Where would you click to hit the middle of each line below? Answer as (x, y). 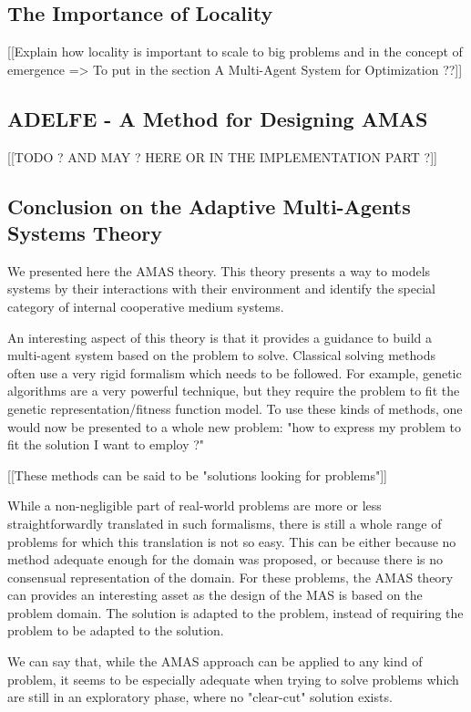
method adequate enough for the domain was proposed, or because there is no (225, 559)
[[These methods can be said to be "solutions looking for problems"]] (198, 475)
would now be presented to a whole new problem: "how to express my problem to (234, 426)
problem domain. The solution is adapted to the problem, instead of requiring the (235, 612)
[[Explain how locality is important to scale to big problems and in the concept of (235, 52)
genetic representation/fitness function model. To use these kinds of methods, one (235, 408)
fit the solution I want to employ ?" (106, 444)
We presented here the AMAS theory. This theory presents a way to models (219, 270)
